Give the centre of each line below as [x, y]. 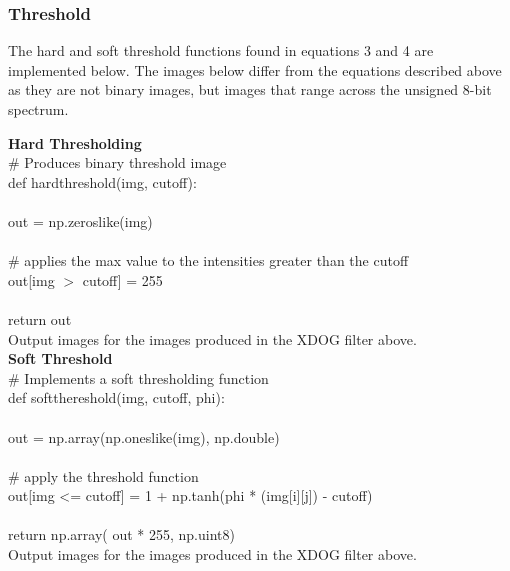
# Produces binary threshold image [117, 162]
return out [40, 318]
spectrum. [38, 109]
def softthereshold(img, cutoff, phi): [116, 397]
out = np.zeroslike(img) [80, 220]
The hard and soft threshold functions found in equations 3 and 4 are [221, 50]
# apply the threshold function [103, 475]
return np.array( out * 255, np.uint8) [121, 534]
